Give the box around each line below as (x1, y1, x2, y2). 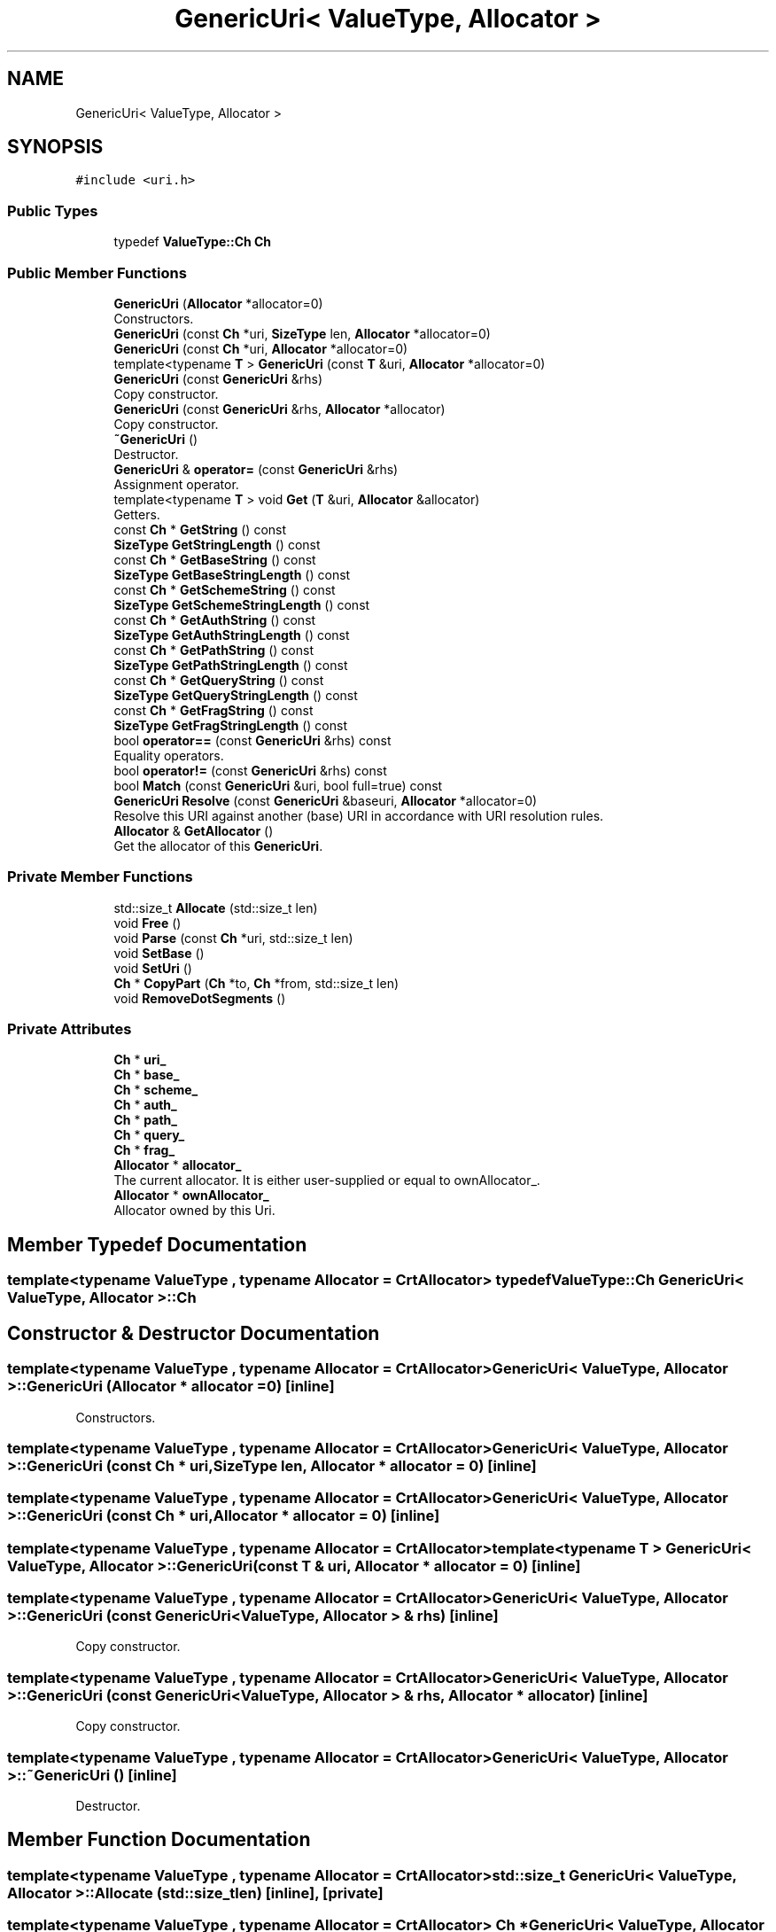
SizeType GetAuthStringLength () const (113, 627, 350, 643)
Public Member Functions (7, 263, 187, 282)
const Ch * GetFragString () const (113, 702, 314, 718)
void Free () (113, 915, 182, 931)
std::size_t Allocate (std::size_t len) (113, 900, 318, 915)
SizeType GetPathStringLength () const (113, 657, 348, 673)
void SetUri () (113, 960, 192, 976)
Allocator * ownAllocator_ (113, 1188, 269, 1204)
